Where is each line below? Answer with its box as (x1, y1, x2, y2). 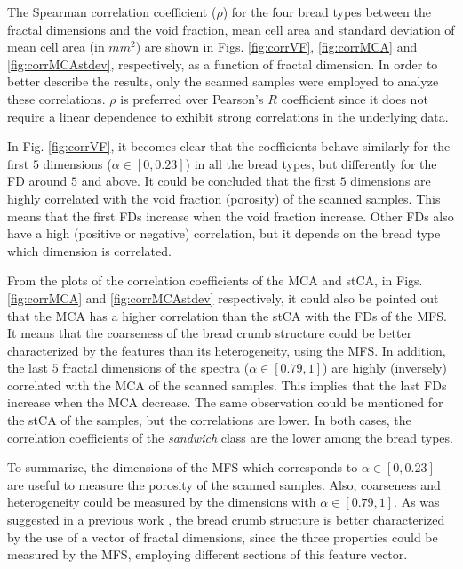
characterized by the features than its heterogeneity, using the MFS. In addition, (7, 341, 446, 359)
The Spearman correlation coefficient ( (7, 3, 217, 20)
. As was (394, 493, 440, 511)
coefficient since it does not (281, 89, 428, 108)
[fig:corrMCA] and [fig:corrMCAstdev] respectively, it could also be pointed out (7, 288, 439, 307)
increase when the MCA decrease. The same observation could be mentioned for (7, 393, 443, 412)
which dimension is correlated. (7, 241, 172, 260)
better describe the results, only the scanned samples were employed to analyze (7, 72, 439, 91)
